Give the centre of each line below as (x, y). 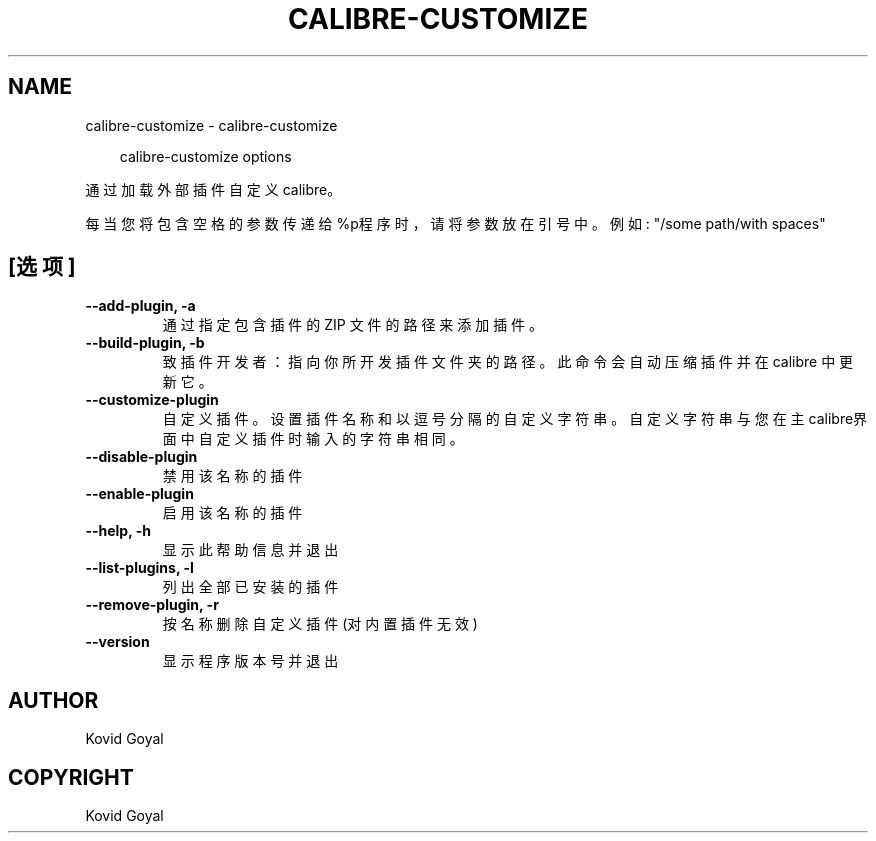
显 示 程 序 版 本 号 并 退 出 (250, 661)
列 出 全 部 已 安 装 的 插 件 (250, 587)
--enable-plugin (139, 494)
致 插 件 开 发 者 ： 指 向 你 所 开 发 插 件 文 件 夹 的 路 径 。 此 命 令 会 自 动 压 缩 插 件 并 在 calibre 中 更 (508, 362)
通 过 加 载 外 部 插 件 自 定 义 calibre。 (213, 189)
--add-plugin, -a (140, 306)
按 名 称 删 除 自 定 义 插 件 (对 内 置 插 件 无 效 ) (320, 624)
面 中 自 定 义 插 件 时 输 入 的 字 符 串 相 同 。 (313, 439)
